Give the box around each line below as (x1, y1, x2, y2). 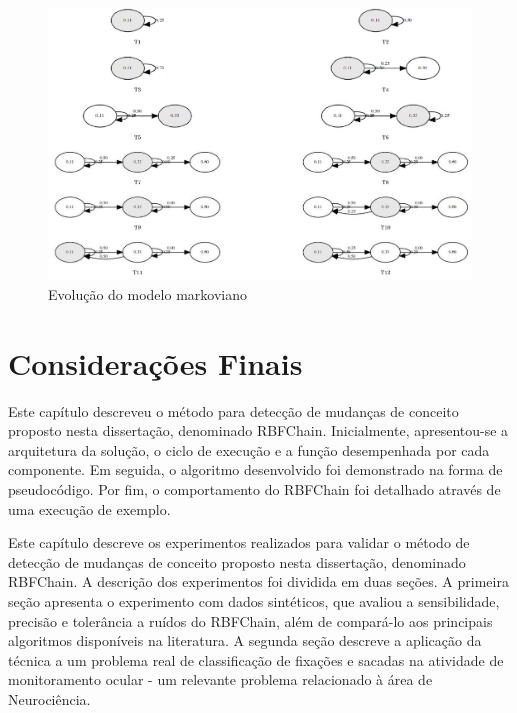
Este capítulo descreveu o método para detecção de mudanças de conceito (8, 400, 459, 421)
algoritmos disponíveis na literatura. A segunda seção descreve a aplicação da (8, 630, 482, 651)
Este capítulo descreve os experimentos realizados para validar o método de (8, 532, 470, 553)
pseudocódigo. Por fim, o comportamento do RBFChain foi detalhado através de (8, 478, 501, 499)
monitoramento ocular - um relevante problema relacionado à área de (8, 669, 433, 690)
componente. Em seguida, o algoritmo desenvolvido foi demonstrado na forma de (8, 459, 503, 480)
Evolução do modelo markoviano (48, 283, 247, 304)
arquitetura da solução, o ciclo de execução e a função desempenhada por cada (8, 439, 490, 460)
